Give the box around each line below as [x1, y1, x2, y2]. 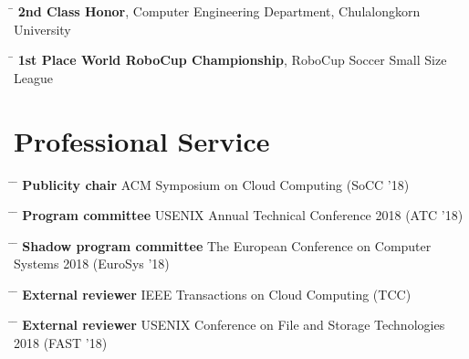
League [14, 68, 53, 87]
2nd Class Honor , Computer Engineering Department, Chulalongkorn [17, 2, 421, 20]
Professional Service [14, 121, 270, 159]
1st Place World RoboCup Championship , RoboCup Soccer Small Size [17, 50, 447, 69]
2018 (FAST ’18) [14, 333, 108, 353]
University [14, 19, 71, 38]
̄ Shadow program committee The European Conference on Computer [14, 236, 432, 255]
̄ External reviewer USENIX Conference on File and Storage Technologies [14, 315, 445, 334]
